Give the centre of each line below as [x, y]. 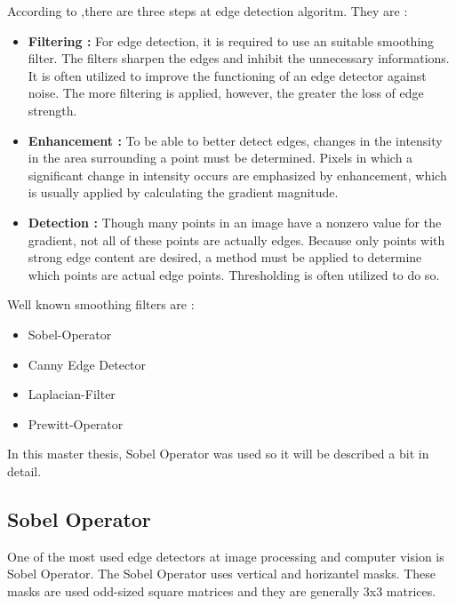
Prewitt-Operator [76, 423]
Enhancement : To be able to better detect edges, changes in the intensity [235, 140]
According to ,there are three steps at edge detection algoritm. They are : [208, 11]
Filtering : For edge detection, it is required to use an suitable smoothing [231, 40]
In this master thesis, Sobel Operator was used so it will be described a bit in [218, 454]
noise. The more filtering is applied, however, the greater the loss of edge [226, 93]
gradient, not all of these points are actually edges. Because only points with [236, 239]
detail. [24, 470]
